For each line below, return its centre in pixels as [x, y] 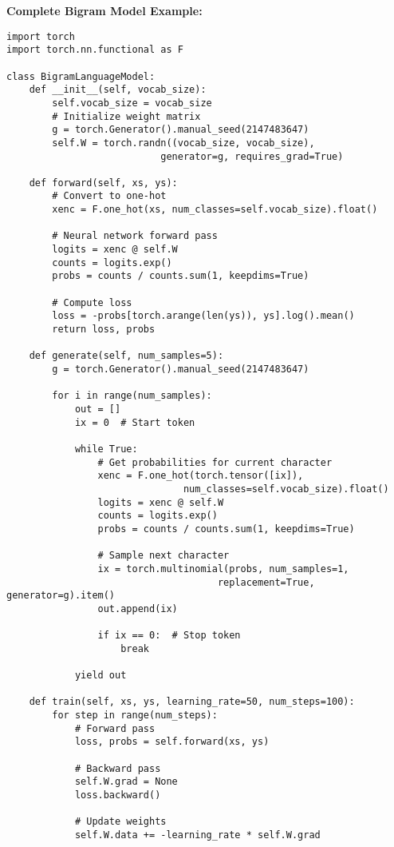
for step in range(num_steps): [135, 716]
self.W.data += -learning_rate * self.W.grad [197, 835]
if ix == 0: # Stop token [169, 636]
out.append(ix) [138, 608]
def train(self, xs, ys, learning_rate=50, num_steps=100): [192, 702]
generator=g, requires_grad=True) [252, 156]
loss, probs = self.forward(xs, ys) [172, 742]
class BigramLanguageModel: [81, 76]
